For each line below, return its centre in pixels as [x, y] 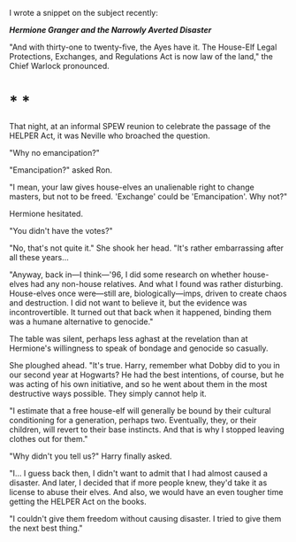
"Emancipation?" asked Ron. [61, 170]
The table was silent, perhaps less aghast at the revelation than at [129, 338]
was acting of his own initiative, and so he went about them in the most [138, 383]
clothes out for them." [49, 438]
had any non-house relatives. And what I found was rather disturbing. [157, 283]
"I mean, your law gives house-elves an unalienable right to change [132, 187]
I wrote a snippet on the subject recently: [84, 13]
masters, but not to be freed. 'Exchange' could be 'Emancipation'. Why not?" [148, 196]
